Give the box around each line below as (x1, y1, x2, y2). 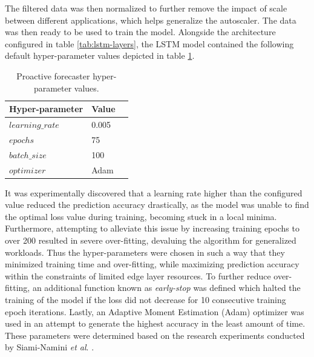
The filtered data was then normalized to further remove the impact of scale (5, 2, 287, 14)
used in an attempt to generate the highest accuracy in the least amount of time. (5, 317, 306, 330)
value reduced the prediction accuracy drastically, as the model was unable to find (5, 198, 309, 211)
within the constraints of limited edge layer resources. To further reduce (5, 269, 271, 282)
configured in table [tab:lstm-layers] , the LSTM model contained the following (5, 37, 294, 50)
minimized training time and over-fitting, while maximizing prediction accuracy (5, 258, 299, 270)
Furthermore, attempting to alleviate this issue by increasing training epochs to (5, 222, 299, 235)
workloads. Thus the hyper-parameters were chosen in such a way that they (5, 245, 285, 258)
